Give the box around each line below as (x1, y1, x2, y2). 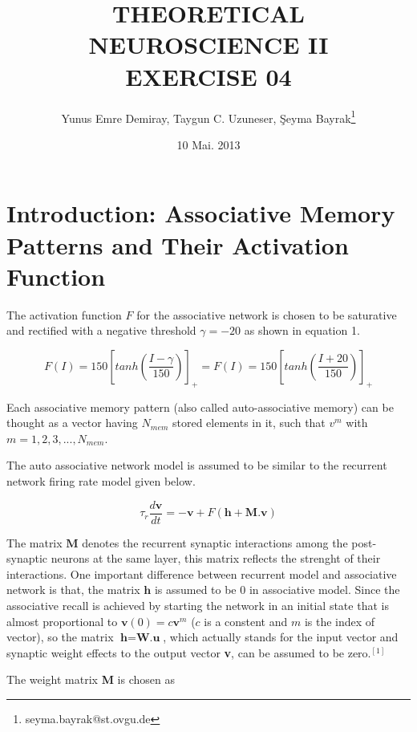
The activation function (6, 306, 122, 323)
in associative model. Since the (249, 581, 400, 598)
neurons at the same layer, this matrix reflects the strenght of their (51, 550, 381, 567)
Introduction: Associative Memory (6, 197, 395, 230)
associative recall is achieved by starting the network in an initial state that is (6, 597, 389, 614)
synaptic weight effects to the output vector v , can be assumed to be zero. (6, 644, 371, 661)
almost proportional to (6, 612, 118, 629)
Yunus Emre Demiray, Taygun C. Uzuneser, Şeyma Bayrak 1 (61, 107, 356, 126)
